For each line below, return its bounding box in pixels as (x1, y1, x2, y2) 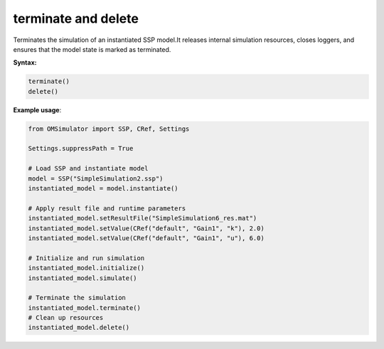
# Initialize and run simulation (28, 254, 145, 262)
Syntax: (13, 58, 37, 67)
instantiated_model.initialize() (28, 264, 145, 272)
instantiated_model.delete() (28, 323, 130, 332)
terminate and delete (13, 11, 139, 26)
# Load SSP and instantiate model (28, 164, 149, 173)
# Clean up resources (28, 313, 104, 322)
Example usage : (13, 105, 62, 114)
